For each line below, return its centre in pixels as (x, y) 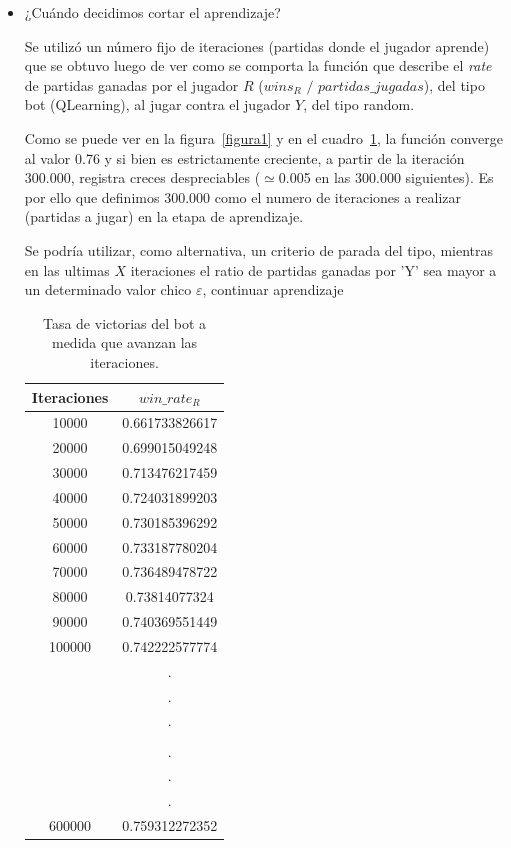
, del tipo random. (359, 104)
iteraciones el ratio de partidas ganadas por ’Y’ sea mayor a (313, 269)
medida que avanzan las (124, 342)
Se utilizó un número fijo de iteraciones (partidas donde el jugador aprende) (257, 45)
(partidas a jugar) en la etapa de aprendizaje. (164, 216)
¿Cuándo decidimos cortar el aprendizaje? (152, 12)
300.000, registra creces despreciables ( (142, 177)
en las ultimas (67, 269)
